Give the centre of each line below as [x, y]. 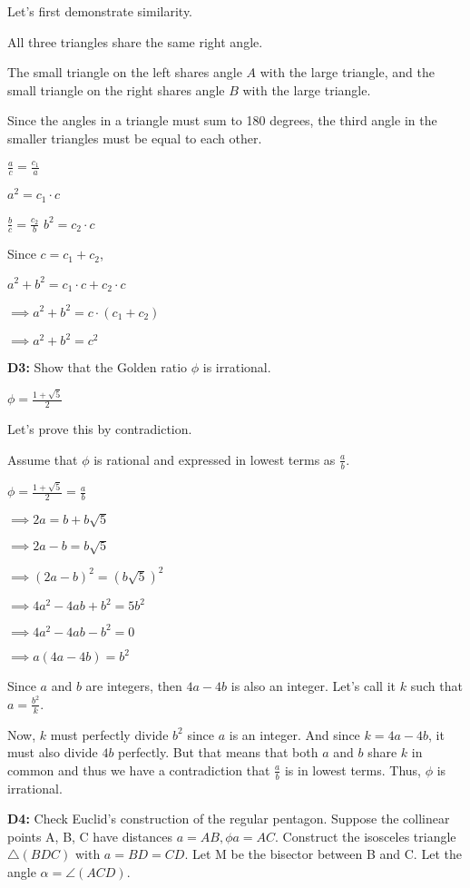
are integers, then [134, 686]
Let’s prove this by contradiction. [100, 429]
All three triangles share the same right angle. [135, 41]
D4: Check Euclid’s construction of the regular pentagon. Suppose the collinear [229, 819]
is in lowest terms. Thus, [352, 770]
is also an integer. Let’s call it [313, 686]
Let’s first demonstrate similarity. [100, 11]
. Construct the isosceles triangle [366, 836]
